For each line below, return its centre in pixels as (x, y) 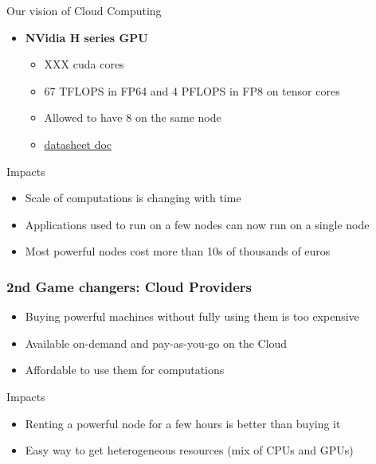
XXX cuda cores (84, 64)
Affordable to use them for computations (125, 370)
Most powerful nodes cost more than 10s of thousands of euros (178, 251)
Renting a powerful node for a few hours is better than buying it (183, 423)
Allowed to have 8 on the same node (133, 117)
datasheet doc (78, 144)
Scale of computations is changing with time (133, 198)
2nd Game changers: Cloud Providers (129, 286)
